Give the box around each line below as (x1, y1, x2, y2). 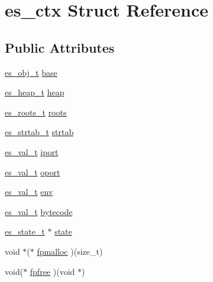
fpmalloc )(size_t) (37, 245, 103, 257)
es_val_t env (5, 185, 53, 198)
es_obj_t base (5, 66, 57, 78)
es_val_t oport (5, 165, 60, 178)
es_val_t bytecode (5, 205, 73, 217)
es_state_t (5, 225, 45, 238)
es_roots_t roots (5, 105, 67, 118)
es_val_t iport (5, 145, 59, 158)
